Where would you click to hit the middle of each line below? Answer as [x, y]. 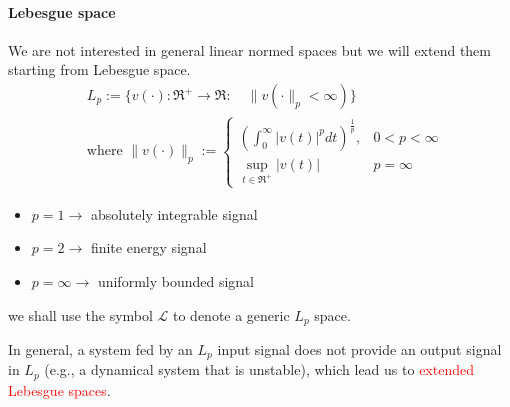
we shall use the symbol [80, 314]
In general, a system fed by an [100, 349]
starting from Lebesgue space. [99, 69]
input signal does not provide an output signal [359, 349]
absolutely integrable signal [174, 213]
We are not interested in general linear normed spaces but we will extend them [249, 49]
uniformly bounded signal [176, 280]
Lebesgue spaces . [59, 389]
